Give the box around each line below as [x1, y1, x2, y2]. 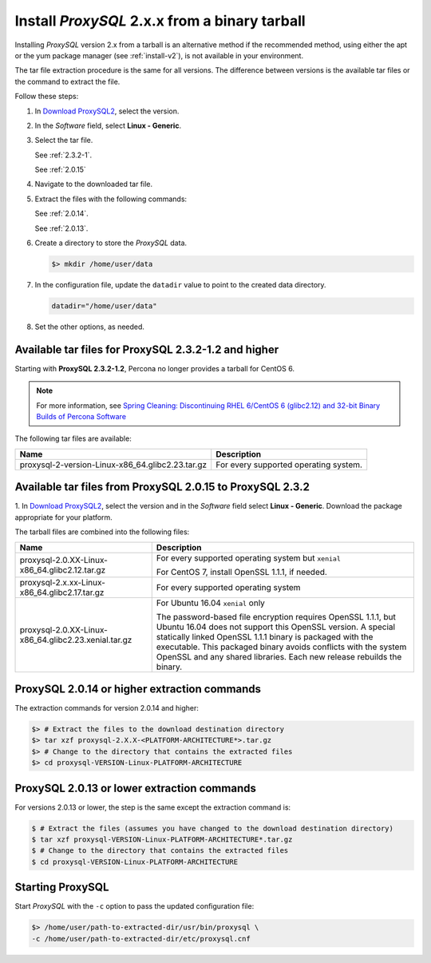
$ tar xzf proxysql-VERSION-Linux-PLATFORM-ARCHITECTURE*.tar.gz [31, 835, 293, 844]
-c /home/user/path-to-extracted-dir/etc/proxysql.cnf [31, 934, 251, 943]
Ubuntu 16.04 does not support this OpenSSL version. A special [156, 621, 395, 632]
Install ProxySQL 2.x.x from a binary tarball [14, 12, 306, 30]
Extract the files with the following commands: [34, 194, 188, 204]
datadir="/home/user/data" [51, 301, 157, 311]
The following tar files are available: [14, 434, 132, 443]
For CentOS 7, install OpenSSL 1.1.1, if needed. [156, 566, 327, 577]
